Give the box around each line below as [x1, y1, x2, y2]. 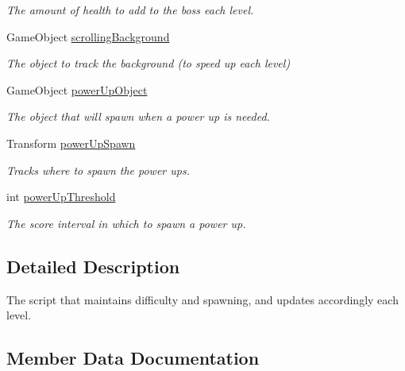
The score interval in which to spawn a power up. [6, 214, 246, 231]
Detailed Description [6, 253, 180, 278]
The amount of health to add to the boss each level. [6, 2, 254, 17]
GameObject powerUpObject [6, 81, 148, 98]
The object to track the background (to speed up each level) [6, 55, 291, 71]
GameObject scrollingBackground [6, 28, 170, 44]
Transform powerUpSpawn [6, 134, 136, 151]
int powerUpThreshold [6, 188, 116, 205]
